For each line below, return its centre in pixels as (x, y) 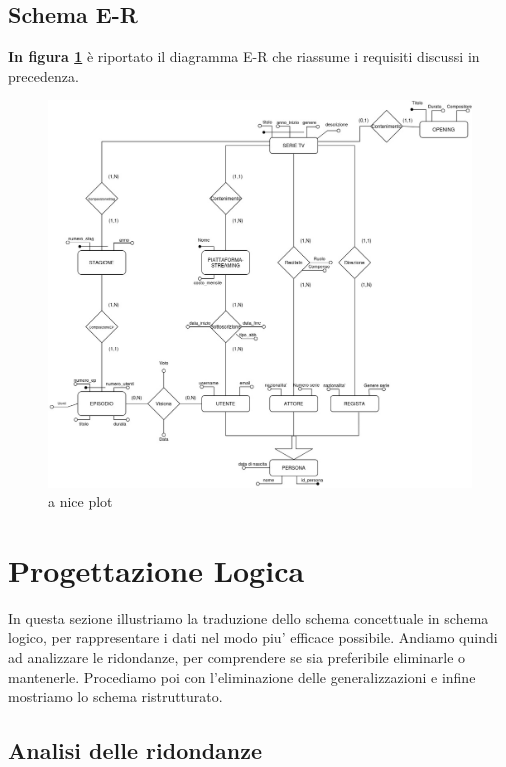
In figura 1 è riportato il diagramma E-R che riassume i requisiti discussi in (244, 56)
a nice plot (80, 501)
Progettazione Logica (156, 569)
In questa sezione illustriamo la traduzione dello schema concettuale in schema (248, 617)
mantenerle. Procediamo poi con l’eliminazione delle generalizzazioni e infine (242, 676)
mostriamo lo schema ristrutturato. (115, 696)
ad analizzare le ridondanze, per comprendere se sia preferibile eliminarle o (237, 657)
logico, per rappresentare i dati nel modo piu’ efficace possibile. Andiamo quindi (253, 637)
